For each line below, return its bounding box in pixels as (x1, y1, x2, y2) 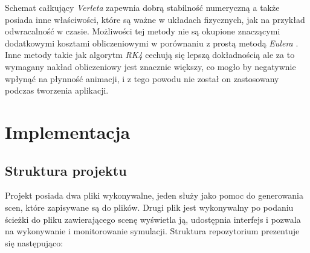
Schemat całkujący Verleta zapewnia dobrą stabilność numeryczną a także (5, 1, 280, 13)
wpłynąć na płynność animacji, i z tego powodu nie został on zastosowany (5, 72, 279, 85)
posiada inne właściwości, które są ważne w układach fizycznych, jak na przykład (5, 13, 305, 25)
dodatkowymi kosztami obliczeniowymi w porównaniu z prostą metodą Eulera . (5, 36, 299, 49)
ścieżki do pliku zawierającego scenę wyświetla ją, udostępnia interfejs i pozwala (5, 213, 301, 225)
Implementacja (5, 119, 131, 144)
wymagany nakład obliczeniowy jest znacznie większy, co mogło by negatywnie (5, 60, 296, 72)
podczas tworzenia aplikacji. (5, 84, 109, 97)
